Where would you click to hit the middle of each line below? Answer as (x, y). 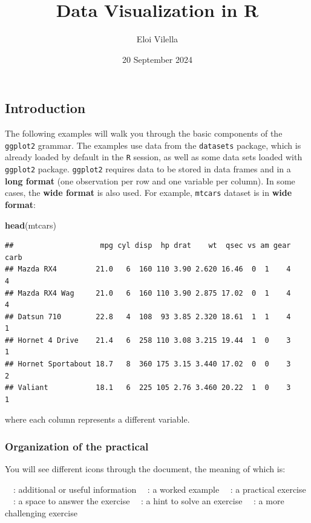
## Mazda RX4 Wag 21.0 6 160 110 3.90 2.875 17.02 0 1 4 (148, 293)
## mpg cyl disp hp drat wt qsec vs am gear (148, 246)
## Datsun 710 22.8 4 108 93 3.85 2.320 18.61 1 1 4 (148, 317)
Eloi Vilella (157, 39)
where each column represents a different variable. (97, 419)
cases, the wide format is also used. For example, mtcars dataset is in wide (149, 193)
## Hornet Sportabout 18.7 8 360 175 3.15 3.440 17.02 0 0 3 (148, 364)
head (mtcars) (31, 225)
